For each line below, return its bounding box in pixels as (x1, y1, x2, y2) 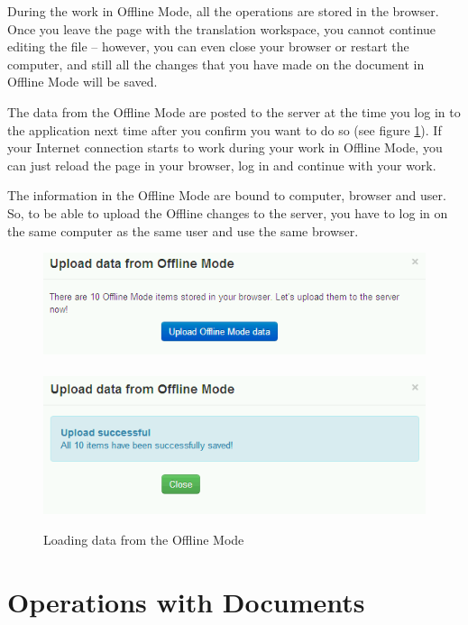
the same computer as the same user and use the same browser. (7, 221, 359, 240)
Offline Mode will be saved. (7, 72, 158, 91)
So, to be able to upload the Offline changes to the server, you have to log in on (7, 203, 448, 222)
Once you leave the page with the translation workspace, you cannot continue (7, 19, 436, 38)
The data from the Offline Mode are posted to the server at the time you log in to (7, 102, 461, 121)
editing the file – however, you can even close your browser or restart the (7, 37, 409, 56)
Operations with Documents (7, 583, 365, 620)
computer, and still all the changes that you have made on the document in (7, 54, 425, 73)
